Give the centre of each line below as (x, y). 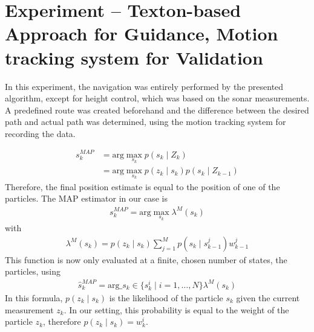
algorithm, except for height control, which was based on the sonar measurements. (157, 98)
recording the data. (40, 133)
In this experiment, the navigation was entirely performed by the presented (144, 86)
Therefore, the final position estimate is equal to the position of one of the (142, 186)
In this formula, (34, 297)
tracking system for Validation (134, 57)
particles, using (33, 271)
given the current (268, 297)
